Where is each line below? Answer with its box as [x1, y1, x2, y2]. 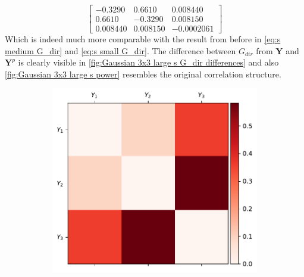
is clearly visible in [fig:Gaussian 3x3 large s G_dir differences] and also [18, 56, 279, 69]
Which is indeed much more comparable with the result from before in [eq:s [5, 33, 281, 45]
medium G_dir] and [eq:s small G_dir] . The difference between [5, 44, 236, 57]
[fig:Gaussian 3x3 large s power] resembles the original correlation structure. [5, 67, 281, 80]
